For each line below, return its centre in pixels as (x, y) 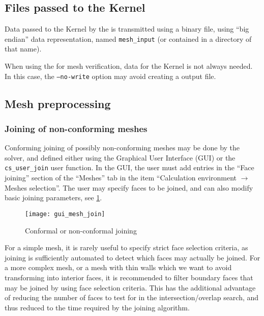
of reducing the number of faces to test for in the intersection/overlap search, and (132, 297)
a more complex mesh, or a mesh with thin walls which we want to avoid (118, 267)
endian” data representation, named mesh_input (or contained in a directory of (128, 38)
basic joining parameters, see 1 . (53, 197)
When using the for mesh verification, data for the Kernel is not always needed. (129, 66)
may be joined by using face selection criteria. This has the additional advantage (130, 287)
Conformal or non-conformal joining (81, 230)
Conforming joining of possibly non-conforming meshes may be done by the (122, 148)
